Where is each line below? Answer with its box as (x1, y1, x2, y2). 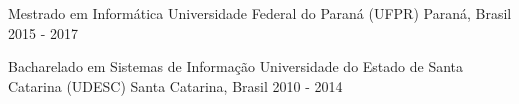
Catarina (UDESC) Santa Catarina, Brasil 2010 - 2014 (8, 75, 343, 96)
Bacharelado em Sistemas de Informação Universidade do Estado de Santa (8, 56, 464, 77)
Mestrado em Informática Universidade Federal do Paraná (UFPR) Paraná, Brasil (8, 3, 512, 23)
